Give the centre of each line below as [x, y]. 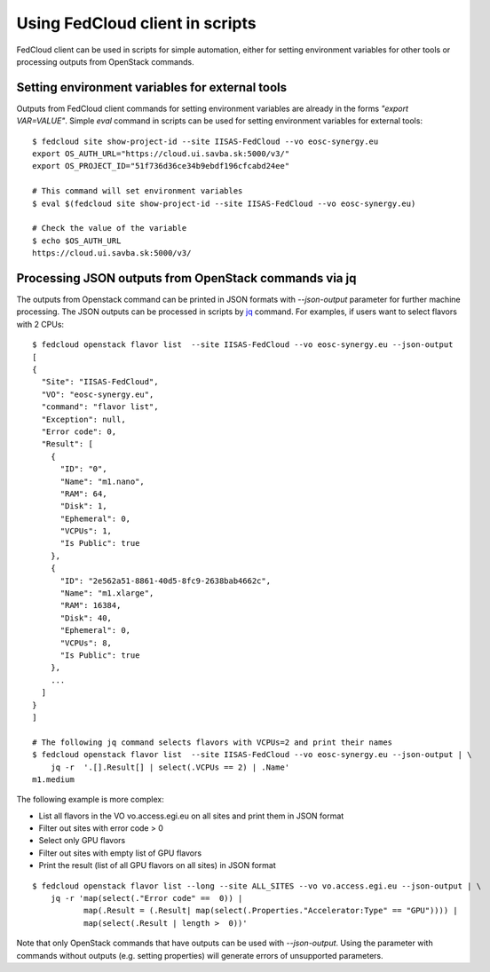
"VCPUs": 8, [86, 643]
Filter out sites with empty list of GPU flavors [120, 853]
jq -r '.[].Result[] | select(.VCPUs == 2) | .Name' [170, 767]
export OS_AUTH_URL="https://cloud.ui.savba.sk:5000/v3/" [161, 154]
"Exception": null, [83, 419]
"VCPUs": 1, [86, 531]
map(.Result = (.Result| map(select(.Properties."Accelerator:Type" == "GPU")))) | [271, 911]
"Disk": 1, [83, 506]
